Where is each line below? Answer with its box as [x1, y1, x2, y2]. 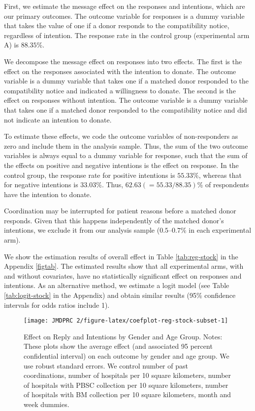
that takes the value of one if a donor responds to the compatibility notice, [4, 20, 229, 31]
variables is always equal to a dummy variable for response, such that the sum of [4, 150, 248, 161]
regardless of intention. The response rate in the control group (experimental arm [4, 30, 250, 40]
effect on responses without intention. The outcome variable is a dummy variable [4, 95, 248, 105]
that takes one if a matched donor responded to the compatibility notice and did [4, 104, 247, 115]
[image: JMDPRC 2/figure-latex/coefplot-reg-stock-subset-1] [24, 317, 228, 325]
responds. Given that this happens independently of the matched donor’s [4, 215, 224, 225]
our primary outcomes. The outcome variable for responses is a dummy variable [4, 10, 245, 21]
